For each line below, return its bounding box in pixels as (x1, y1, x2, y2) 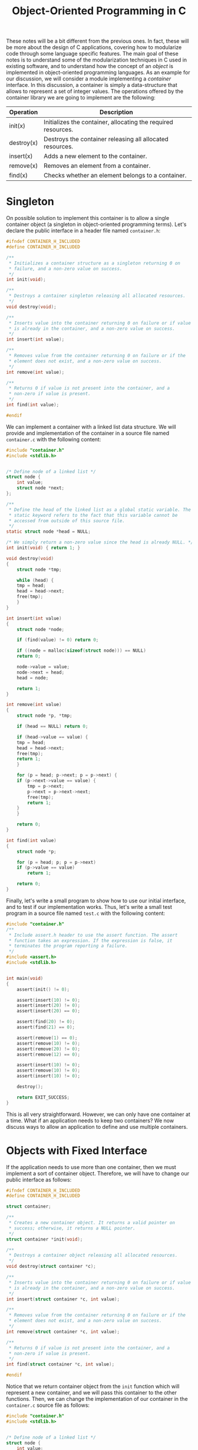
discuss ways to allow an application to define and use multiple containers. (6, 1123, 188, 1130)
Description (99, 108, 134, 116)
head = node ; (16, 675, 49, 681)
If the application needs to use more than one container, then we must (6, 1163, 177, 1170)
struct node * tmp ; (16, 567, 62, 572)
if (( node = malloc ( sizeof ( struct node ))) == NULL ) (16, 648, 146, 654)
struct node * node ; (16, 626, 65, 632)
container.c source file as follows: (6, 1402, 90, 1409)
